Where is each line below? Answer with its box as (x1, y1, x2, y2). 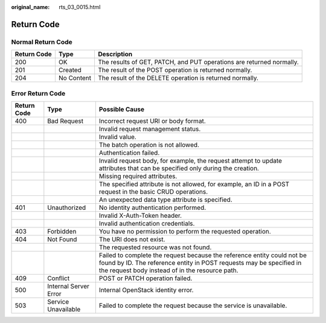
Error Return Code (11, 89, 66, 97)
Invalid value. (98, 132, 137, 141)
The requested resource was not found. (98, 243, 212, 251)
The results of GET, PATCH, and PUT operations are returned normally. (97, 58, 299, 67)
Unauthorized (47, 203, 86, 212)
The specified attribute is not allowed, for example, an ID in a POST (98, 180, 290, 188)
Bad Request (47, 117, 84, 125)
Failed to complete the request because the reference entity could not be (98, 251, 307, 259)
